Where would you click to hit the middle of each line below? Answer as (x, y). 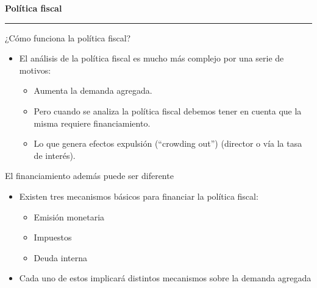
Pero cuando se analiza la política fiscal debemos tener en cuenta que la (168, 111)
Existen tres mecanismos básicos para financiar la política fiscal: (139, 196)
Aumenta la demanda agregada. (93, 90)
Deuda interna (60, 257)
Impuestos (53, 237)
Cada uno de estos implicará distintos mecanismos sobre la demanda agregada (165, 278)
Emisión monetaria (69, 216)
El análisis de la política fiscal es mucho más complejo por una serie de (151, 58)
